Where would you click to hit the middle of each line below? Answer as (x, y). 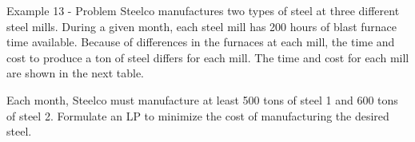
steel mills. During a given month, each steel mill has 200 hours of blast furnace (202, 26)
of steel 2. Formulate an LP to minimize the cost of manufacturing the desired (198, 115)
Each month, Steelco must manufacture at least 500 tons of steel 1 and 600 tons (202, 99)
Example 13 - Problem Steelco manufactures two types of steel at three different (203, 10)
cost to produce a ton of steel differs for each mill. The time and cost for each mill (208, 57)
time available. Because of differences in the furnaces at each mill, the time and (201, 42)
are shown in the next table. (76, 73)
